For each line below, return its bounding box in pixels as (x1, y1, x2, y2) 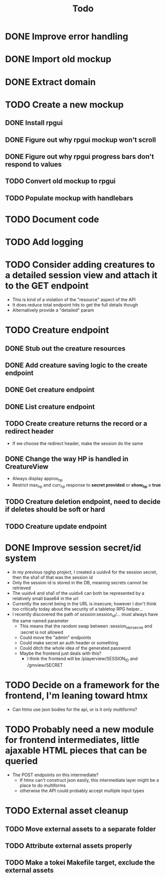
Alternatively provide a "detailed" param (12, 307, 94, 313)
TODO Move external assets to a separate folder (5, 824, 156, 833)
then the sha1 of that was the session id (12, 574, 93, 580)
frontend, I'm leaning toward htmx (5, 690, 148, 701)
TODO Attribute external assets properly (5, 841, 132, 850)
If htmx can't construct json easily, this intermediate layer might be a (19, 777, 159, 783)
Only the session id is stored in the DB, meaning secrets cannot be (12, 579, 148, 585)
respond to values (5, 160, 62, 169)
